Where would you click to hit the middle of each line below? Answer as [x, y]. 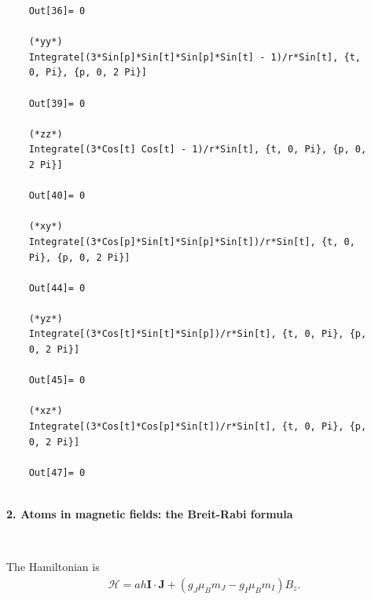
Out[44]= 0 [57, 288]
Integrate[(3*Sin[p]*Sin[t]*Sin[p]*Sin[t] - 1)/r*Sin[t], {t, [195, 57]
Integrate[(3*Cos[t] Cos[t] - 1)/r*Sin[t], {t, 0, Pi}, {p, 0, [198, 150]
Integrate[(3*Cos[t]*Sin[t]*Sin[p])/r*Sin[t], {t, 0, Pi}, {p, [198, 334]
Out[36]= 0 [57, 11]
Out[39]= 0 [57, 103]
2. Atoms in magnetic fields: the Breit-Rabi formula [150, 514]
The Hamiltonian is [53, 567]
